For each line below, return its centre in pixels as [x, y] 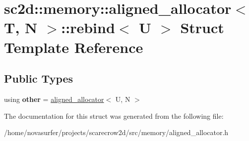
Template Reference [74, 47]
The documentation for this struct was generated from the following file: [114, 116]
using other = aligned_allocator [54, 99]
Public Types [39, 78]
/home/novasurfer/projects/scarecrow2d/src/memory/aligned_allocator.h [116, 132]
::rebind [88, 27]
